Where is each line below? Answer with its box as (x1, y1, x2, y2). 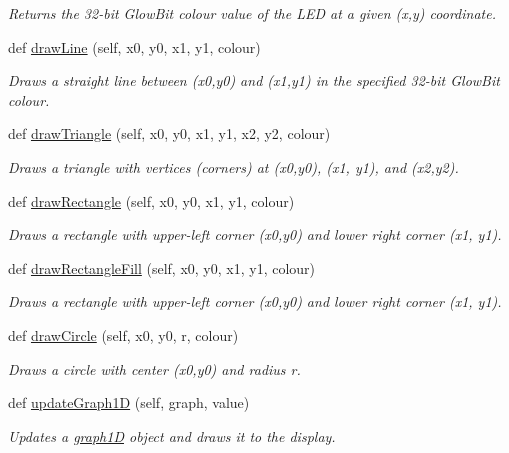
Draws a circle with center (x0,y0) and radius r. (8, 358, 301, 379)
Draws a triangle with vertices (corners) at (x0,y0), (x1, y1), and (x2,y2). (8, 156, 459, 177)
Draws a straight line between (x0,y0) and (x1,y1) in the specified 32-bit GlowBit (8, 70, 500, 91)
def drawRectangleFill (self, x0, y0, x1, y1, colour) (8, 257, 316, 278)
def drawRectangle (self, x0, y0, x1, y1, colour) (8, 190, 295, 211)
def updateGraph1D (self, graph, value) (8, 392, 250, 413)
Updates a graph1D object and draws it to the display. (8, 425, 336, 446)
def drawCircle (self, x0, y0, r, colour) (8, 324, 239, 345)
